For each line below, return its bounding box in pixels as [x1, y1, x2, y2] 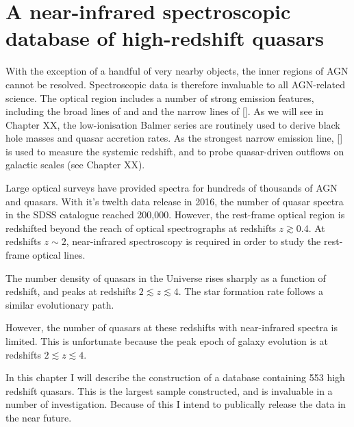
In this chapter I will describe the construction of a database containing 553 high [5, 370, 345, 385]
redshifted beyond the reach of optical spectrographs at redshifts [5, 220, 276, 235]
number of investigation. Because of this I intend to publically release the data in [5, 397, 346, 411]
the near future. [5, 410, 72, 424]
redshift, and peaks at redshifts [5, 284, 136, 298]
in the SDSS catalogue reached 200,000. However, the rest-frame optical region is [5, 207, 345, 222]
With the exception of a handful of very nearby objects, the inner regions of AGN [5, 64, 349, 78]
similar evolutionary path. [5, 297, 114, 311]
